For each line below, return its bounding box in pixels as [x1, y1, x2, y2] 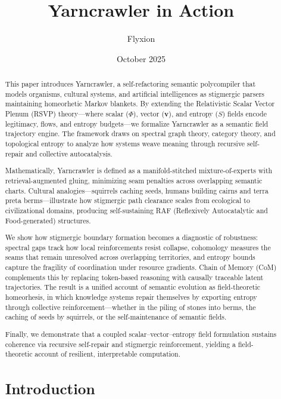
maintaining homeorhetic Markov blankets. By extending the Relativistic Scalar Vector [5, 99, 275, 109]
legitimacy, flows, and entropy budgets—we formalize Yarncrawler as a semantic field [5, 118, 268, 128]
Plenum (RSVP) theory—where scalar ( [5, 109, 129, 119]
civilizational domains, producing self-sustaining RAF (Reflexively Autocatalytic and [5, 205, 268, 215]
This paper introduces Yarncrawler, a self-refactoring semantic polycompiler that [5, 79, 256, 89]
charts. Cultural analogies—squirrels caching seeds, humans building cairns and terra [5, 185, 268, 195]
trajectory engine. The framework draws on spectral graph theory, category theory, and [5, 128, 276, 139]
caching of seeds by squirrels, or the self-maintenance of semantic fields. [5, 312, 227, 322]
